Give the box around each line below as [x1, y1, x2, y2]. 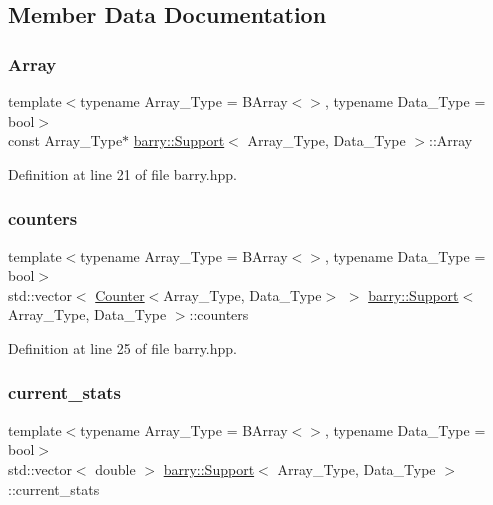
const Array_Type [8, 130, 123, 151]
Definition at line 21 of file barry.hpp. [8, 163, 237, 184]
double [95, 458, 136, 479]
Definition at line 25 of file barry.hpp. [8, 337, 237, 358]
